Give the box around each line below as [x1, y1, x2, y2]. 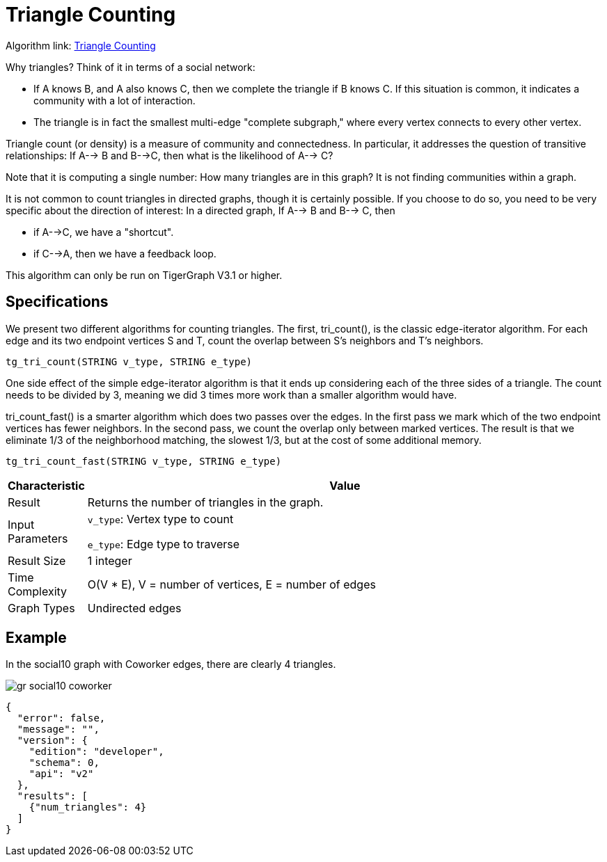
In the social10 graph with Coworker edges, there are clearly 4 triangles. [6, 658, 336, 671]
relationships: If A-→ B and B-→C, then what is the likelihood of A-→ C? [6, 149, 333, 161]
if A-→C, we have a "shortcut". [33, 225, 174, 238]
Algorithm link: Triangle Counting [6, 39, 156, 51]
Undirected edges [87, 600, 182, 615]
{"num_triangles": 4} [29, 801, 147, 813]
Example [6, 629, 67, 647]
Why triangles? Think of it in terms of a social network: [6, 61, 255, 73]
